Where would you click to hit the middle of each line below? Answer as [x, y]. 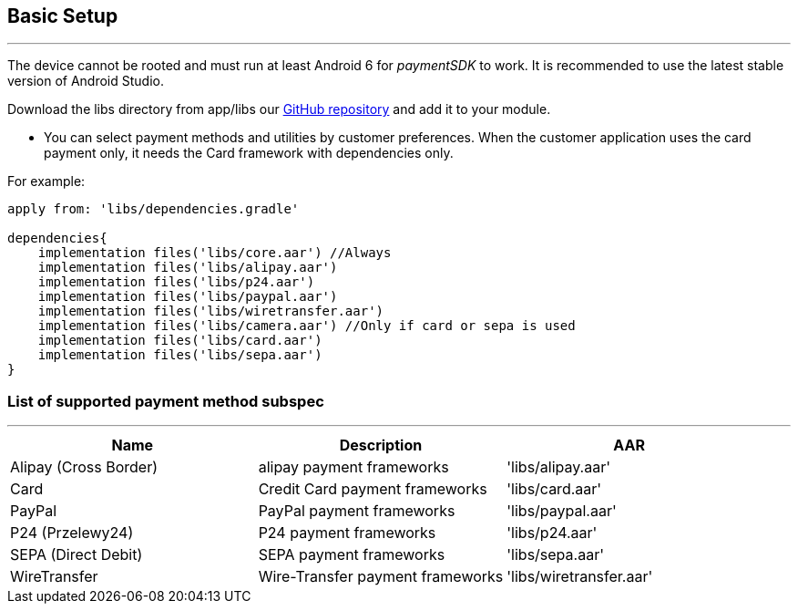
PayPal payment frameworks [357, 511]
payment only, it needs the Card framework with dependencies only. [249, 153]
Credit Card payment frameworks [373, 489]
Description [381, 445]
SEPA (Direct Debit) [77, 555]
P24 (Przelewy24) [72, 533]
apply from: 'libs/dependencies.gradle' [153, 209]
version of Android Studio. [86, 81]
